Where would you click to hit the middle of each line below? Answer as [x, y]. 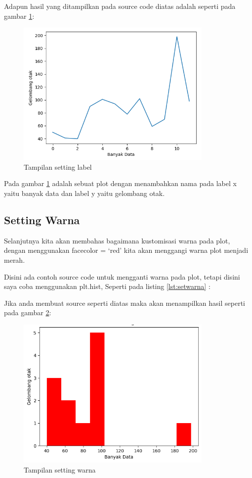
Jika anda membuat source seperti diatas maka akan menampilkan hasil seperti [125, 303]
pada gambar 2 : [28, 312]
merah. [15, 260]
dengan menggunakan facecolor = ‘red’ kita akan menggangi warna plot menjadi [126, 250]
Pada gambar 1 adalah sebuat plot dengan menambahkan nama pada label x [120, 183]
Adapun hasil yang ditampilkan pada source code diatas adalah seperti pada [120, 6]
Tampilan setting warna [60, 469]
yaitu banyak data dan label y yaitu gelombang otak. [84, 193]
